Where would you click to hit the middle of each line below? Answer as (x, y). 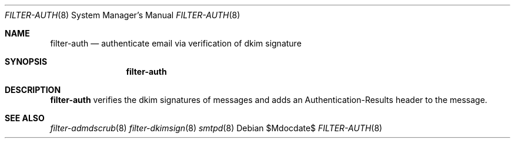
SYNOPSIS (26, 61)
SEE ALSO (25, 118)
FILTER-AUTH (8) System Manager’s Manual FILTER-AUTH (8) (123, 15)
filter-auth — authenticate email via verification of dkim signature (176, 43)
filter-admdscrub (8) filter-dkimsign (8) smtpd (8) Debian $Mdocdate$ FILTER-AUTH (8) (216, 128)
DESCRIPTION (33, 90)
